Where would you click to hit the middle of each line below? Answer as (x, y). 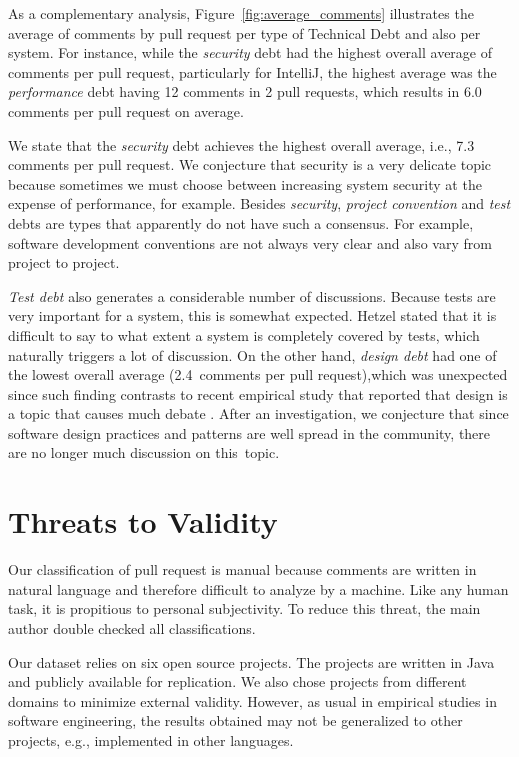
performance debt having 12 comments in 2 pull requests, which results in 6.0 (245, 91)
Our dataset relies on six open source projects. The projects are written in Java (251, 661)
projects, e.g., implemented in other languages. (151, 739)
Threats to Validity (143, 521)
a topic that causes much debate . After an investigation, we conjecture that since (258, 413)
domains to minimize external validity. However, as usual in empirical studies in (252, 700)
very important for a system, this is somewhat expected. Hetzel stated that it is (252, 315)
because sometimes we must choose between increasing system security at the (245, 183)
